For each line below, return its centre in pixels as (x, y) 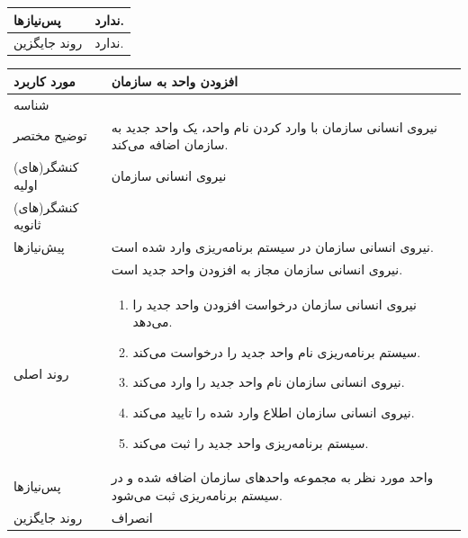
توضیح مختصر (50, 135)
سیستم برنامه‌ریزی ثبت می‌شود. (197, 495)
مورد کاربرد (45, 81)
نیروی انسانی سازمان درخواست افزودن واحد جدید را (274, 304)
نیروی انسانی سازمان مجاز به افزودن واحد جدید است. (257, 269)
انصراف (132, 517)
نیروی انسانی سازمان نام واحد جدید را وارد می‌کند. (269, 382)
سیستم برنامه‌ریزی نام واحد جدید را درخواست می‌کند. (277, 351)
